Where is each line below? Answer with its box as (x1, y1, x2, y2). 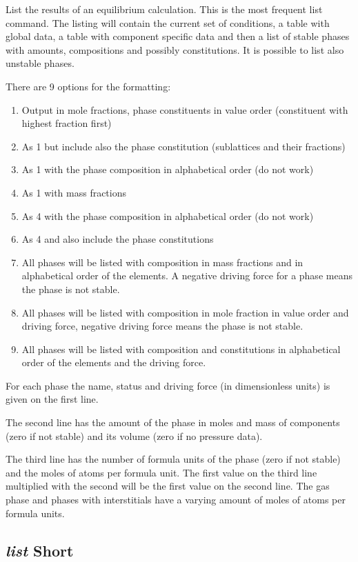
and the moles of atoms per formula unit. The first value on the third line (6, 465, 317, 479)
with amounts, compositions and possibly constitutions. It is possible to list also (6, 42, 344, 57)
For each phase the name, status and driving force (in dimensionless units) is (6, 378, 330, 392)
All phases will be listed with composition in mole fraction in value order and (21, 305, 349, 319)
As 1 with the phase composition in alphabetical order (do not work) (21, 162, 314, 177)
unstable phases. (6, 56, 74, 70)
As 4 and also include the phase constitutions (21, 232, 214, 246)
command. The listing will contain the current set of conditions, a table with (6, 15, 330, 30)
